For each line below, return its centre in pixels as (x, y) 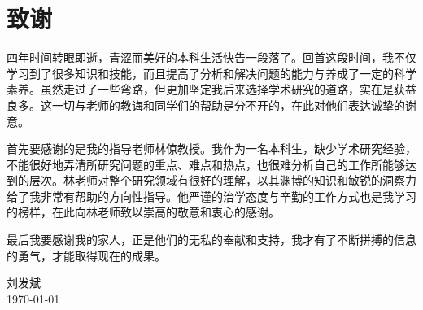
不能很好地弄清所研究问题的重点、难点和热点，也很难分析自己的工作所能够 (206, 164)
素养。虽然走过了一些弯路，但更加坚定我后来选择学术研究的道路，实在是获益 (211, 89)
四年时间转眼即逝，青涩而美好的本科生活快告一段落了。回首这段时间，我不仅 (211, 57)
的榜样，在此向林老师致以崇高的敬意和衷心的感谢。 (143, 212)
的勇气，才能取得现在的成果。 (86, 255)
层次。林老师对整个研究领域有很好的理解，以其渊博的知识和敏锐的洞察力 (222, 180)
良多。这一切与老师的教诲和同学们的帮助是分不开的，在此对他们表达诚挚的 (206, 105)
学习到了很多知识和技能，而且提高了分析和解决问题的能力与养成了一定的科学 (211, 73)
